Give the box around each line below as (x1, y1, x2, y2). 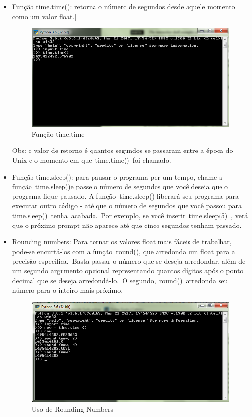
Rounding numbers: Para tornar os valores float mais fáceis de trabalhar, (12, 236, 232, 247)
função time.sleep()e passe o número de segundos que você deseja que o (12, 181, 228, 191)
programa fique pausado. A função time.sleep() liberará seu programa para (12, 190, 239, 201)
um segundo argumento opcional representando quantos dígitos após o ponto (12, 265, 244, 275)
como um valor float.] (12, 11, 77, 21)
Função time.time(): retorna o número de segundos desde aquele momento (12, 1, 235, 11)
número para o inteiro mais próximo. (12, 285, 123, 295)
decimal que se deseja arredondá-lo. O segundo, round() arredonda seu (12, 275, 228, 285)
